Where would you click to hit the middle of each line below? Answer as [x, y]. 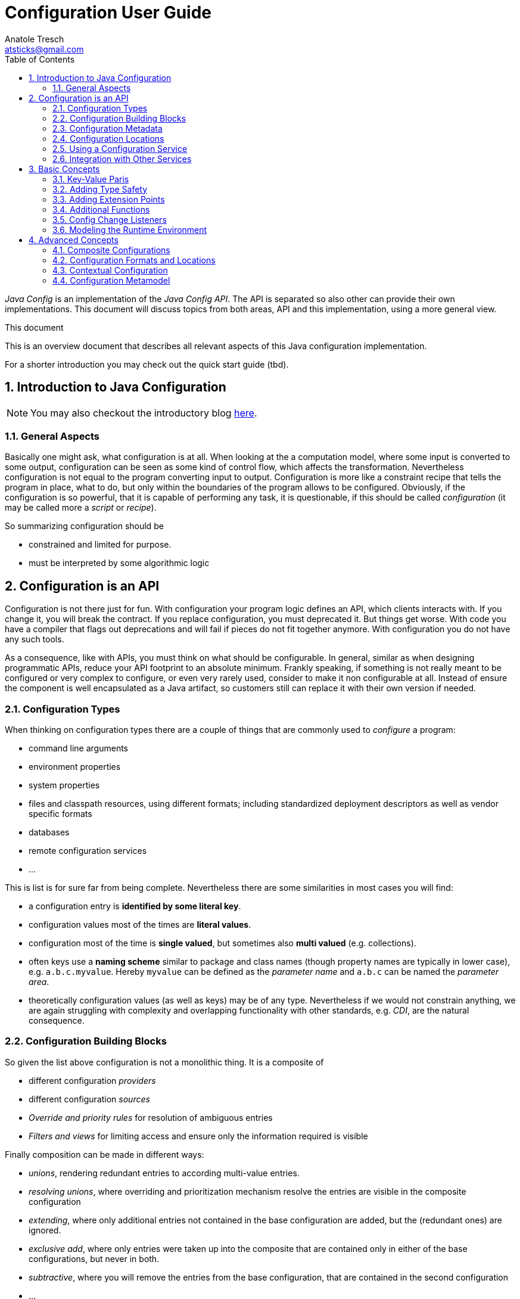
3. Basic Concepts [64, 169]
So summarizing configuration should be [84, 526]
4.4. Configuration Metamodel [111, 280]
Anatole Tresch [35, 39]
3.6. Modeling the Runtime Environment [130, 229]
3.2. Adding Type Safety [100, 189]
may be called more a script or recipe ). [81, 508]
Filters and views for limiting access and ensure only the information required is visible [198, 1136]
